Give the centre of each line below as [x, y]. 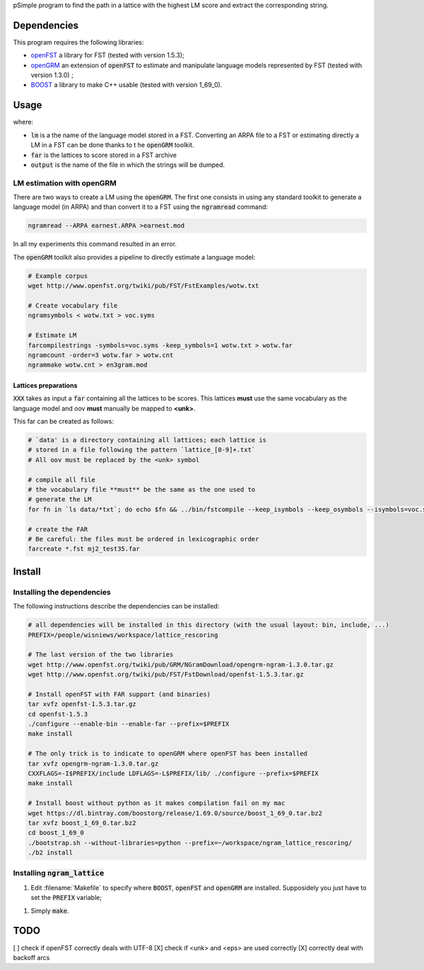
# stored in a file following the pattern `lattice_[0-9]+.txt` [142, 450]
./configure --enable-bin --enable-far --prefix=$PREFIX [129, 724]
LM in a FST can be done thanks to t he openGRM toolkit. [112, 145]
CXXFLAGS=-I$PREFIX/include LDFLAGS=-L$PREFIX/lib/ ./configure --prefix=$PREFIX [173, 773]
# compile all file [61, 480]
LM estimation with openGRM [65, 183]
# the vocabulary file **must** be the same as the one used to [142, 490]
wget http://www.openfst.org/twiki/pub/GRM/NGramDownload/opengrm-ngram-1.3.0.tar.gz [181, 664]
